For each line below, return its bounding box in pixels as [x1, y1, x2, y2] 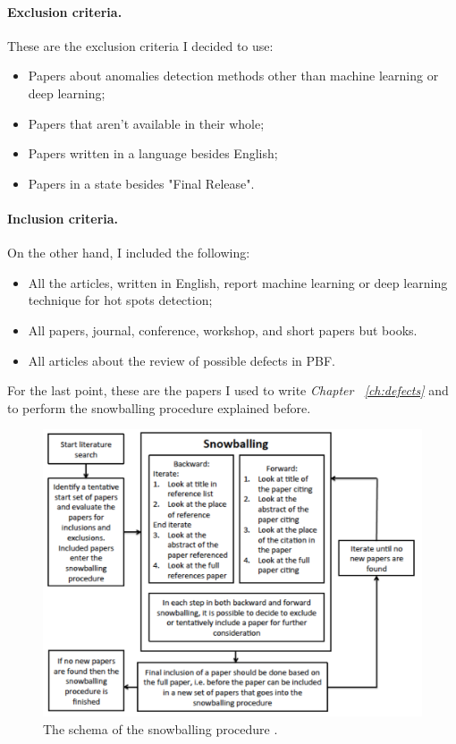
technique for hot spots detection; [28, 291, 213, 309]
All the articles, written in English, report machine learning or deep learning [28, 273, 448, 292]
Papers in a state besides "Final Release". [28, 173, 255, 192]
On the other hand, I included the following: [7, 243, 250, 262]
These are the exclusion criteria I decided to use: [7, 36, 274, 55]
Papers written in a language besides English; [28, 144, 278, 163]
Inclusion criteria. [7, 208, 119, 227]
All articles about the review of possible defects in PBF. [28, 351, 335, 369]
